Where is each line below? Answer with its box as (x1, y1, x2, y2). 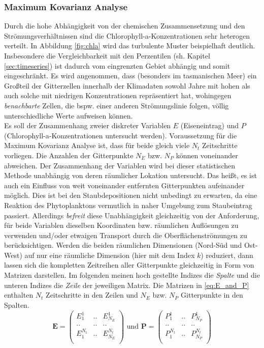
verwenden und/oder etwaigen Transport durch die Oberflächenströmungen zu (4, 229, 247, 240)
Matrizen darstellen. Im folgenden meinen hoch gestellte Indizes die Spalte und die (4, 270, 260, 280)
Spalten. (4, 299, 29, 310)
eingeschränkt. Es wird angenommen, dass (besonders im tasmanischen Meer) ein (4, 70, 257, 81)
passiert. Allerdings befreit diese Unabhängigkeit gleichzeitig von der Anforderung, (4, 210, 259, 220)
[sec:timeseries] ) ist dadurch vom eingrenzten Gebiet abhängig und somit (4, 60, 230, 71)
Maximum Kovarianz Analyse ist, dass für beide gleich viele (4, 140, 190, 151)
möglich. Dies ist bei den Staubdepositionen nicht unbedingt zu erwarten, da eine (4, 190, 257, 200)
